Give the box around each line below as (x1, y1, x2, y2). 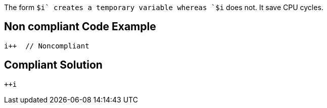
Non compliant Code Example (4, 20, 156, 33)
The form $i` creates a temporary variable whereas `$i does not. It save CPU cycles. (4, 3, 323, 12)
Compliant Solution (4, 59, 103, 72)
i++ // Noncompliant (4, 41, 89, 50)
